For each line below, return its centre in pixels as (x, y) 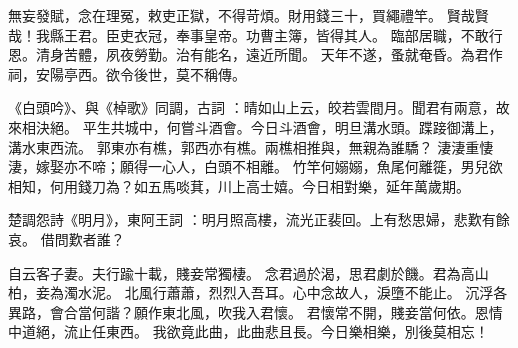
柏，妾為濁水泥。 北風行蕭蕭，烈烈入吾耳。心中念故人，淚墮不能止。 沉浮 (251, 292)
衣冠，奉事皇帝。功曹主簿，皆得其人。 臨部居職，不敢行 (318, 34)
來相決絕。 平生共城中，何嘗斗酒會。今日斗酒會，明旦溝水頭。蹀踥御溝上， (255, 126)
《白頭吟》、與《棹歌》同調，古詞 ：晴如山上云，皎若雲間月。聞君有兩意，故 (259, 107)
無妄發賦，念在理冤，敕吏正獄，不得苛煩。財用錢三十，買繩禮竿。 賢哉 (241, 15)
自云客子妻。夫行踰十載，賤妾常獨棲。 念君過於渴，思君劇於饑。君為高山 (248, 272)
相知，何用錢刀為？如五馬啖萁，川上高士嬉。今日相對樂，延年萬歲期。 (239, 185)
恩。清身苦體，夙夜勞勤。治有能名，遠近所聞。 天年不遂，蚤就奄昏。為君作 (255, 54)
